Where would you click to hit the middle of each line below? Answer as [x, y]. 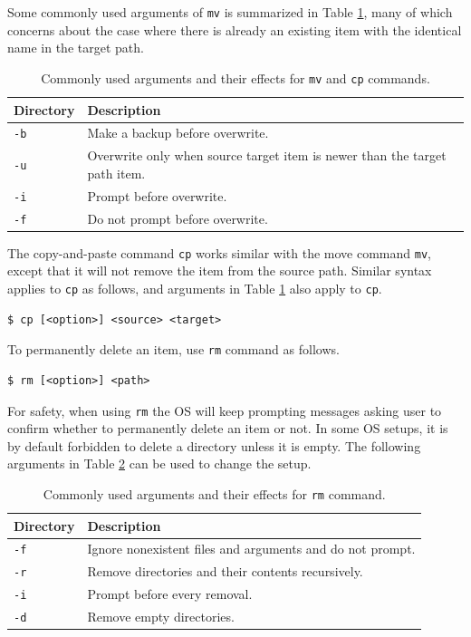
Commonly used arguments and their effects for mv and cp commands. [235, 77]
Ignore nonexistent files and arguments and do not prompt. [251, 549]
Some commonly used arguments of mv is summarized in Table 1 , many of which [230, 12]
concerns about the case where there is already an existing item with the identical [235, 29]
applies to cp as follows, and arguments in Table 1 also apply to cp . [195, 288]
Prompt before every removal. [170, 594]
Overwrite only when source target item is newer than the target [267, 155]
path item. [116, 173]
